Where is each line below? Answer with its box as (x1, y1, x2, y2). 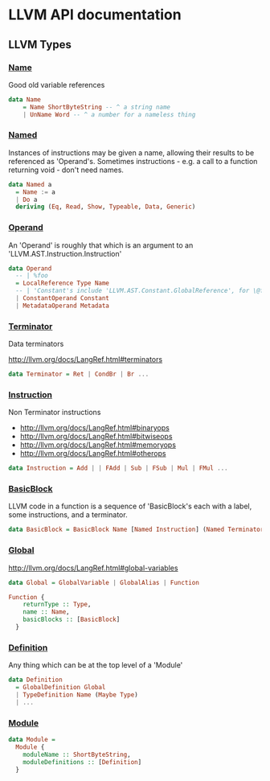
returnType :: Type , (22, 601, 92, 609)
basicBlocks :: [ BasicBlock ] (22, 615, 121, 624)
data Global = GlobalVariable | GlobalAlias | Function (8, 578, 199, 586)
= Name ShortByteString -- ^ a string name (22, 103, 171, 111)
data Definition (8, 676, 63, 684)
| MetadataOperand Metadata (15, 302, 110, 310)
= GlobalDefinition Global (15, 684, 106, 692)
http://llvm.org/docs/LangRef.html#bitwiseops (19, 432, 173, 442)
